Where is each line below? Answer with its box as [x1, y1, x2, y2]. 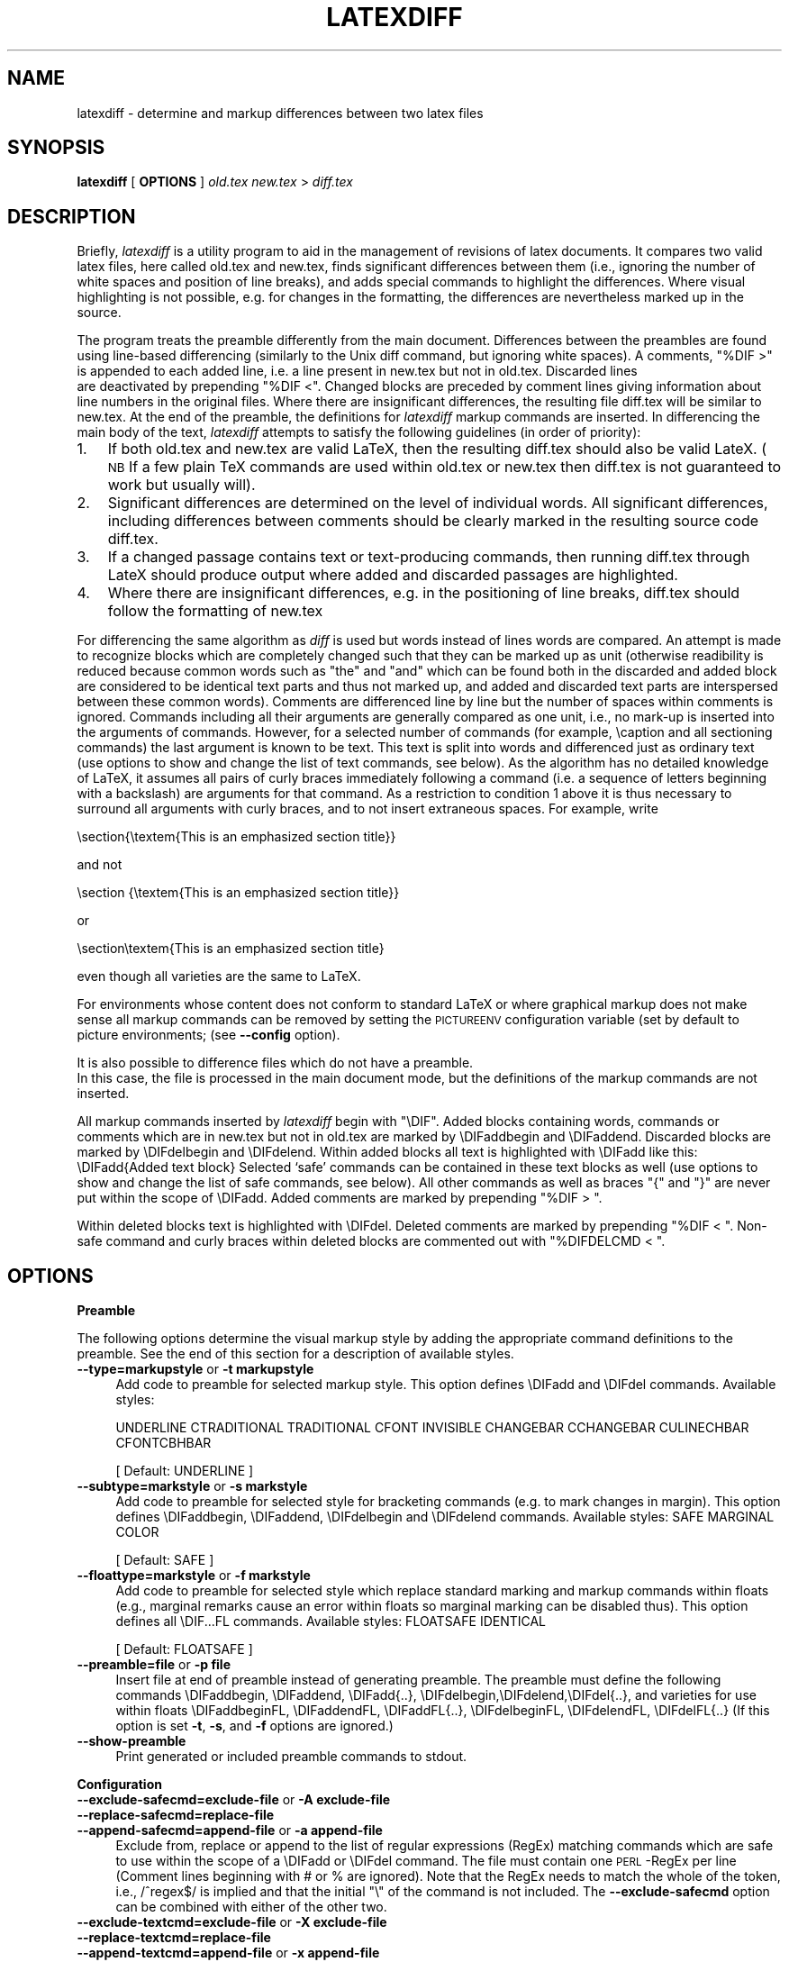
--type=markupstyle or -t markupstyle [77, 1361, 314, 1377]
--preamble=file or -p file [77, 1657, 231, 1673]
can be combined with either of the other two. [115, 1899, 387, 1915]
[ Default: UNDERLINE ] [115, 1463, 254, 1479]
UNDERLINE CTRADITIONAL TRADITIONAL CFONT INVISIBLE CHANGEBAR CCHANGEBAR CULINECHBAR [115, 1420, 749, 1436]
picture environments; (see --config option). [77, 1027, 340, 1043]
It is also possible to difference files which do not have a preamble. [77, 1055, 474, 1071]
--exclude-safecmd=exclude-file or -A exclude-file [77, 1792, 391, 1808]
